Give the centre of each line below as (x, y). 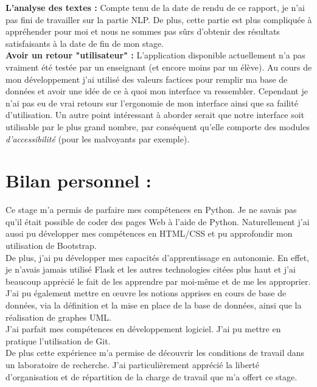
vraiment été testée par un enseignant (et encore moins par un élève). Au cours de (159, 67)
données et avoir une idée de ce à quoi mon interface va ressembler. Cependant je (157, 91)
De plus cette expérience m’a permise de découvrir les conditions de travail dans (155, 353)
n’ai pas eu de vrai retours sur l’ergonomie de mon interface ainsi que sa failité (152, 103)
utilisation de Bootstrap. (51, 246)
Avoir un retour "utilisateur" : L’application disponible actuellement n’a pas (155, 55)
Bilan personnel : (78, 180)
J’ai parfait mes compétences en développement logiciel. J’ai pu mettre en (143, 329)
